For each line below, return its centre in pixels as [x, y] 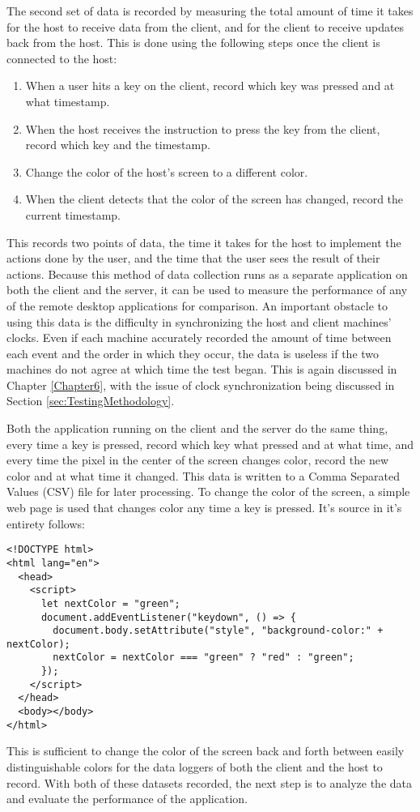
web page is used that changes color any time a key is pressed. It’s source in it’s [204, 508]
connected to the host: [62, 58]
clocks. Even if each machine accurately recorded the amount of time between [199, 338]
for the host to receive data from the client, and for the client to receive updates [206, 26]
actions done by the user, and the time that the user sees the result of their [193, 258]
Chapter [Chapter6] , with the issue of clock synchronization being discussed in [201, 385]
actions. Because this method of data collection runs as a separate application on [207, 274]
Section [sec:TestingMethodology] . [91, 401]
